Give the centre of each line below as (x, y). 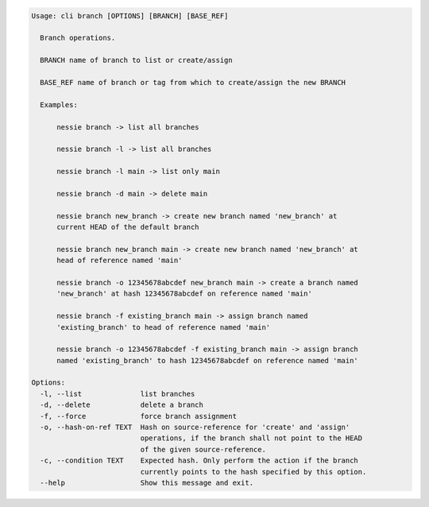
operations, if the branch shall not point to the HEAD (251, 438)
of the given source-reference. (203, 449)
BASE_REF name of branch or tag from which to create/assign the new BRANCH (193, 82)
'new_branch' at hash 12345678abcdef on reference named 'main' (185, 294)
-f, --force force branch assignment (139, 416)
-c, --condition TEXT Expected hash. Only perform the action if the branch (199, 461)
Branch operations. (78, 38)
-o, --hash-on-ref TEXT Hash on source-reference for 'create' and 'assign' (195, 428)
